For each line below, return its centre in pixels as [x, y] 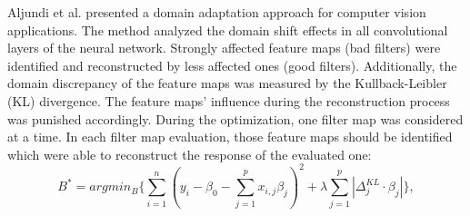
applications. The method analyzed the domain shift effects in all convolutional [228, 29]
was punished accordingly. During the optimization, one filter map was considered [235, 118]
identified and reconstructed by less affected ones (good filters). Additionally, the [232, 65]
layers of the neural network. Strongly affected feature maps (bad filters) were [224, 48]
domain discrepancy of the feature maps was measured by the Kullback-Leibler [227, 83]
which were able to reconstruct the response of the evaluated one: [190, 154]
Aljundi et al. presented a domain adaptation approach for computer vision [217, 12]
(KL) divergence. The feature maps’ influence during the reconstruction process [229, 100]
